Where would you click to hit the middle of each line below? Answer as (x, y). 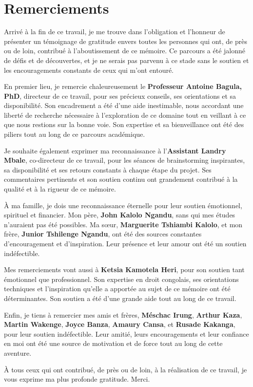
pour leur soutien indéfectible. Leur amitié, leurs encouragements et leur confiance (126, 333)
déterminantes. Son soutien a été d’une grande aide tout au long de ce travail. (120, 298)
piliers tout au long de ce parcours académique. (75, 134)
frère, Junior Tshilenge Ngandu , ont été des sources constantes (103, 234)
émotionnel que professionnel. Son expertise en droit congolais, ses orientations (121, 279)
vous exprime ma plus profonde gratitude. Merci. (77, 379)
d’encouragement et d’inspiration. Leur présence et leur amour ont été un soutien (125, 243)
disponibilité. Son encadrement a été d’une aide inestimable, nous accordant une (124, 105)
